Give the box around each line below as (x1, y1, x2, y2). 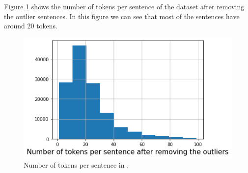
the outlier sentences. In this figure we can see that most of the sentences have (4, 11, 240, 21)
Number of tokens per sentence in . (24, 160, 129, 170)
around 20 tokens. (4, 21, 58, 31)
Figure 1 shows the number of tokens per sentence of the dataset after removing (4, 1, 245, 11)
